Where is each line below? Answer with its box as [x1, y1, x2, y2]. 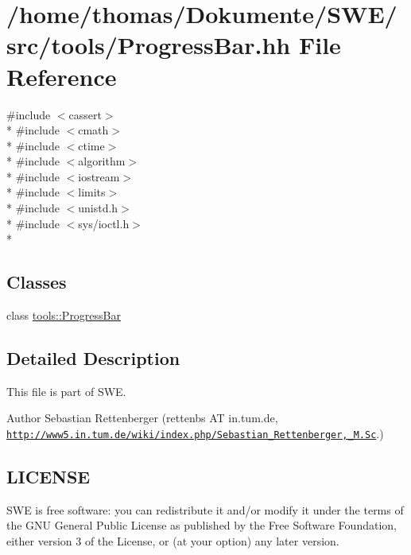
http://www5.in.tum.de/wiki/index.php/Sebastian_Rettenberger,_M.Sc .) [6, 425, 384, 442]
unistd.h [78, 200, 118, 216]
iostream [78, 168, 120, 184]
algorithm [78, 153, 126, 169]
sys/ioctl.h [78, 215, 130, 231]
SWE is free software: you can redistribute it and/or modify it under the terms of [6, 501, 404, 518]
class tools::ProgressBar [6, 307, 122, 324]
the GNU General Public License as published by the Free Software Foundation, [6, 517, 397, 534]
